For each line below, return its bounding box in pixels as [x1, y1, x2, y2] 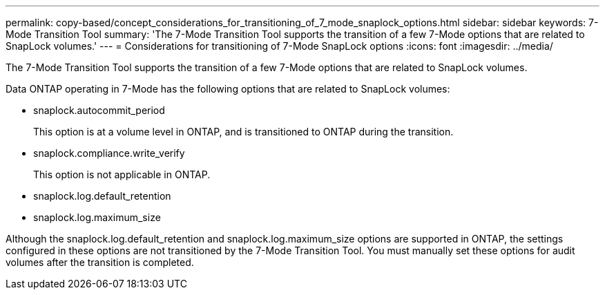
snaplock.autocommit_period [33, 104, 165, 116]
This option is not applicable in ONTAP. [33, 169, 211, 180]
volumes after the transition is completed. [6, 256, 194, 268]
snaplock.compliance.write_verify [33, 147, 185, 159]
